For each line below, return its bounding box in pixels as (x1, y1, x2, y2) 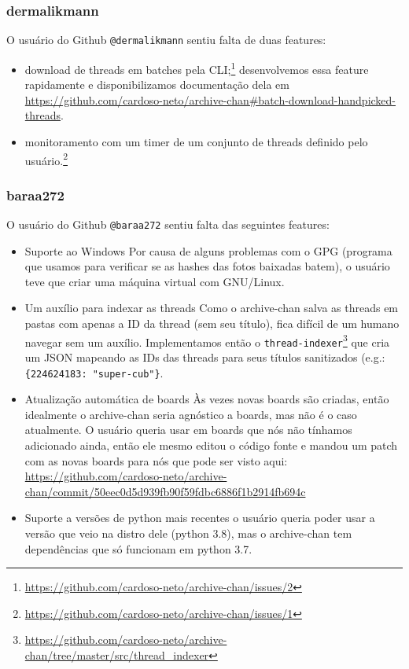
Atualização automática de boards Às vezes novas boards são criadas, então (24, 391, 389, 407)
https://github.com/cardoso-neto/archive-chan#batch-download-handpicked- (24, 91, 396, 108)
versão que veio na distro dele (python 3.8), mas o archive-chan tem (24, 524, 352, 541)
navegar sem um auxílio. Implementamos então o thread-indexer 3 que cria (24, 331, 390, 350)
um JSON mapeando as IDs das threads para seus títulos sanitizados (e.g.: (24, 348, 385, 365)
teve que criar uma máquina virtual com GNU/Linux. (24, 273, 285, 289)
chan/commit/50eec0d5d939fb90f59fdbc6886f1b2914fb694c (24, 483, 306, 499)
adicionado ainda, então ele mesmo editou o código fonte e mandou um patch (24, 436, 398, 453)
